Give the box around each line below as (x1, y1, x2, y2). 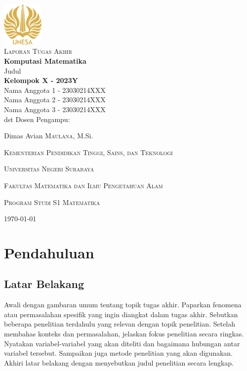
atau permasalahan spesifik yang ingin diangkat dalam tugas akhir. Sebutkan (4, 309, 238, 319)
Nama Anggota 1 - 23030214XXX (4, 84, 106, 95)
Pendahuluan (4, 242, 94, 262)
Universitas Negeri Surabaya (4, 164, 94, 174)
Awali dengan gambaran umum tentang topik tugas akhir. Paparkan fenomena (4, 299, 242, 310)
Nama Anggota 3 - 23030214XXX (4, 104, 106, 114)
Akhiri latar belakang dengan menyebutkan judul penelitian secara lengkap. (4, 357, 234, 368)
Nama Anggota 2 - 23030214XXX (4, 94, 106, 105)
